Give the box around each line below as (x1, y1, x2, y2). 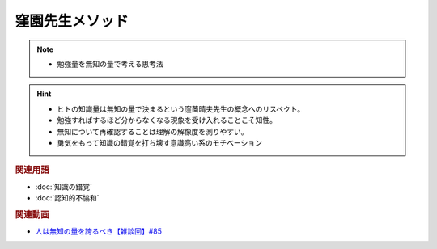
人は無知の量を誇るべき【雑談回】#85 (35, 226, 162, 236)
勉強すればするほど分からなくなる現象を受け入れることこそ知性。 (57, 116, 277, 125)
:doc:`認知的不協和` (35, 192, 100, 202)
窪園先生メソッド (15, 12, 129, 30)
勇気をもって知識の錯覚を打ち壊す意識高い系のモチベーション (57, 137, 263, 147)
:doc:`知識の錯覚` (35, 182, 93, 192)
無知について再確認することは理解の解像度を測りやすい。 (57, 126, 248, 137)
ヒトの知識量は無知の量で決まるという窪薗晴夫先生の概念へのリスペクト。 (57, 103, 305, 113)
